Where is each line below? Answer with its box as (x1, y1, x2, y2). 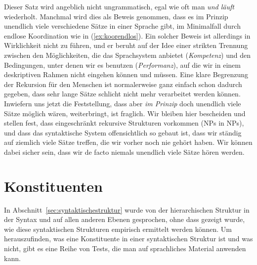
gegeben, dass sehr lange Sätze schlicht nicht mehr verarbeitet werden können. (4, 88, 241, 99)
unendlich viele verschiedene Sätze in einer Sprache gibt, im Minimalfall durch (4, 21, 241, 31)
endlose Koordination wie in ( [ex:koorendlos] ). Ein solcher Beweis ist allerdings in (4, 30, 251, 41)
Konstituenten (4, 176, 103, 196)
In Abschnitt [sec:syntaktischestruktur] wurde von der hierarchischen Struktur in (4, 204, 250, 215)
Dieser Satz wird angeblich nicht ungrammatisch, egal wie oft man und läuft (4, 1, 234, 11)
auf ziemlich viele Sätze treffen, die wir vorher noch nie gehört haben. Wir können (4, 137, 253, 147)
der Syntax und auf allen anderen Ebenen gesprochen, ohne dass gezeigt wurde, (4, 214, 245, 224)
